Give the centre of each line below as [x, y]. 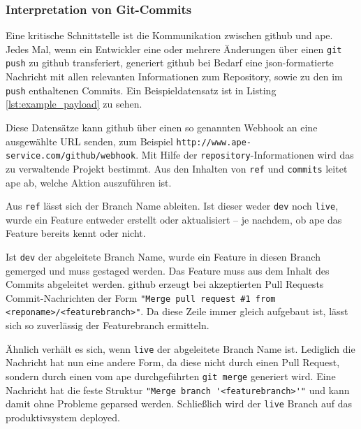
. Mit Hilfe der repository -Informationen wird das [245, 155]
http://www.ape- [214, 142]
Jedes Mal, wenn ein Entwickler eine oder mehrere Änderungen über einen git [174, 49]
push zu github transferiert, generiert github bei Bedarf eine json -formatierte [170, 63]
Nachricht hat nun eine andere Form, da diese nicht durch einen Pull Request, [173, 362]
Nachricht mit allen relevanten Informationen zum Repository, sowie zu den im [174, 77]
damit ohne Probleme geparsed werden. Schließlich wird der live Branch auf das [179, 403]
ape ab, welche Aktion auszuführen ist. [89, 182]
